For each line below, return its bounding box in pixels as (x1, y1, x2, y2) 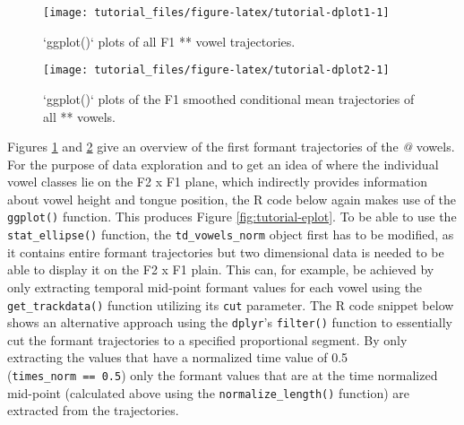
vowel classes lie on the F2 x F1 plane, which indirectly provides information (7, 172, 428, 191)
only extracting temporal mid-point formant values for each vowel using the (7, 277, 423, 296)
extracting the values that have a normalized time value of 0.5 (7, 348, 348, 367)
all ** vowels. (43, 107, 116, 126)
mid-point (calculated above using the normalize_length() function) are (7, 383, 410, 402)
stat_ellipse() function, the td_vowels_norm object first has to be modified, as (7, 225, 454, 244)
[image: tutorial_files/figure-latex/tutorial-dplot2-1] (43, 64, 390, 77)
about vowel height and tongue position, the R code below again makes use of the (7, 189, 456, 208)
